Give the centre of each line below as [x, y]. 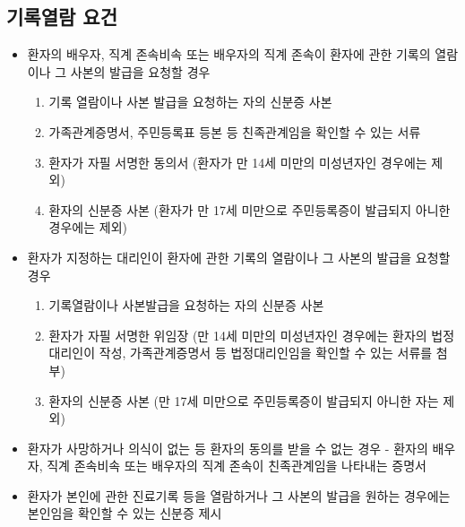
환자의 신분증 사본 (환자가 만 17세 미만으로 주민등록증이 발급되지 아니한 [250, 209]
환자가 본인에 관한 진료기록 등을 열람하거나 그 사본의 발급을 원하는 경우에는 [239, 495]
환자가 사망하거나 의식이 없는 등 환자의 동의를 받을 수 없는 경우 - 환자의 [228, 448]
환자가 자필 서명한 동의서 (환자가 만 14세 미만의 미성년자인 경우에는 [238, 162]
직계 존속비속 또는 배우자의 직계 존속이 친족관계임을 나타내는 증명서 [237, 466]
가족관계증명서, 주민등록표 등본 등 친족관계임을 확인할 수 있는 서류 [235, 131]
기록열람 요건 [62, 17]
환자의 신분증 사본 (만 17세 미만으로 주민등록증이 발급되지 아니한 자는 [244, 400]
